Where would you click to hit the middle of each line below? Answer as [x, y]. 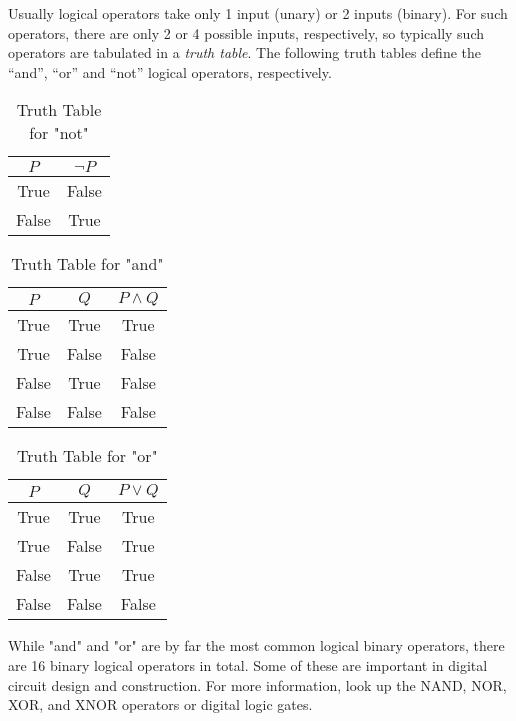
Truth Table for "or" [87, 456]
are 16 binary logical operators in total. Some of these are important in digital [248, 664]
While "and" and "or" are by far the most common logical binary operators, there [256, 645]
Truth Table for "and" [87, 264]
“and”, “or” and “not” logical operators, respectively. [170, 71]
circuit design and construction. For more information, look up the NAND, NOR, [257, 684]
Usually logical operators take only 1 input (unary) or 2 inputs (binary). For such [258, 13]
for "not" [59, 133]
